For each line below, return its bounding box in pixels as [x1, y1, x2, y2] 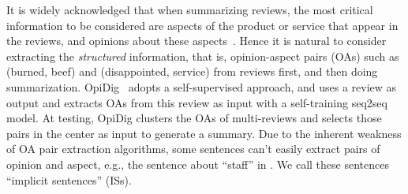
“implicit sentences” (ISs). [6, 171, 132, 188]
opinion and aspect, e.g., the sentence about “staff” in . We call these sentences [6, 155, 389, 172]
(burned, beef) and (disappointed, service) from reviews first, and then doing [6, 63, 378, 80]
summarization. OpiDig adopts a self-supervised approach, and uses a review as [6, 78, 397, 95]
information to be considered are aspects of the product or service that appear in [6, 17, 399, 33]
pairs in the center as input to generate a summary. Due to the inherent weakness [6, 125, 402, 141]
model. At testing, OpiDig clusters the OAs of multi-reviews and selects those [6, 110, 382, 126]
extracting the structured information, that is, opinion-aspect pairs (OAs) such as [6, 47, 399, 64]
